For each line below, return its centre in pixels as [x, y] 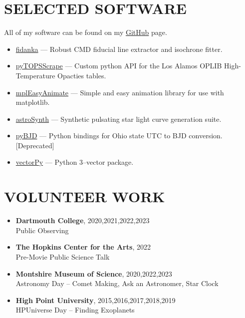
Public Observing [42, 230]
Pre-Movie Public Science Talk [63, 256]
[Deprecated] [35, 145]
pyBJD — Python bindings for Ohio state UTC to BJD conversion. [119, 136]
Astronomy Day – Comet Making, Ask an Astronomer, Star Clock [117, 283]
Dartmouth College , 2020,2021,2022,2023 [83, 220]
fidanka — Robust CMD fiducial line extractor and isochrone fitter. [119, 49]
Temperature [35, 75]
